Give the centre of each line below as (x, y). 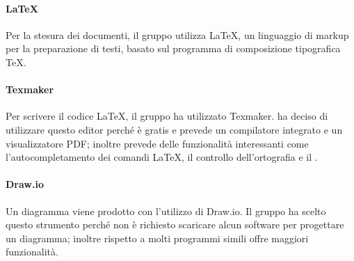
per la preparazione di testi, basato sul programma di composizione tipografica (173, 48)
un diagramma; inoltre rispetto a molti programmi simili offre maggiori (157, 238)
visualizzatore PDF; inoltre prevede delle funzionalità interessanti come (157, 143)
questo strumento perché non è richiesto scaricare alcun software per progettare (175, 224)
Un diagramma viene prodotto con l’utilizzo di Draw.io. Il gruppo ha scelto (166, 211)
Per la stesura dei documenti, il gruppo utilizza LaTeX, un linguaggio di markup (177, 34)
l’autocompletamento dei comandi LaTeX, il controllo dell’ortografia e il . (162, 157)
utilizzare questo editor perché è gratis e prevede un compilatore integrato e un (174, 129)
